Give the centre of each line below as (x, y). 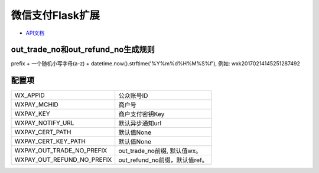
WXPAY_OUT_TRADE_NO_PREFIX (61, 151)
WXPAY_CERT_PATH (43, 132)
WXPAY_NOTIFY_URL (44, 123)
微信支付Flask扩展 (56, 15)
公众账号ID (133, 96)
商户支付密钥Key (141, 114)
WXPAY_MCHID (36, 105)
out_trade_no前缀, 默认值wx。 (160, 151)
